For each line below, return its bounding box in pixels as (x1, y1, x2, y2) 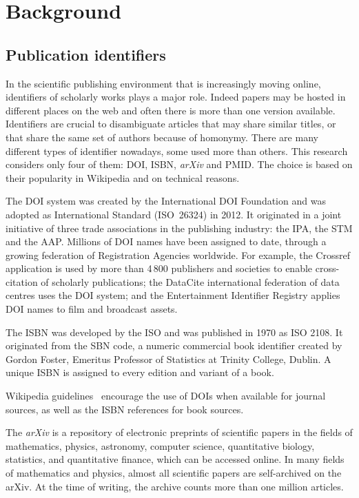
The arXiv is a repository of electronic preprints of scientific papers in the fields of (6, 425, 353, 439)
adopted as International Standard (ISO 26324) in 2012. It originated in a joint (6, 207, 342, 221)
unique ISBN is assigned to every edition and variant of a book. (6, 365, 274, 380)
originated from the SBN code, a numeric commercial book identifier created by (6, 338, 342, 353)
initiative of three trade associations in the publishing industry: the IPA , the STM (6, 220, 353, 235)
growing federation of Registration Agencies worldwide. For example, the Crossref (6, 247, 350, 262)
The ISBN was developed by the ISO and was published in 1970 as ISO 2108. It (6, 324, 343, 339)
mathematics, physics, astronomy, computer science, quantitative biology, (6, 438, 315, 453)
